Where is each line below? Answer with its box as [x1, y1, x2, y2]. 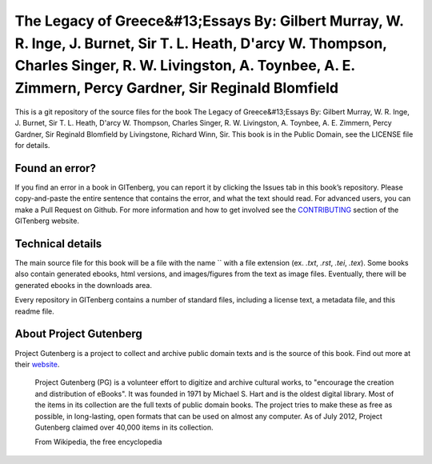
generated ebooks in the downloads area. [14, 280, 152, 290]
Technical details [14, 237, 102, 250]
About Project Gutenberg [14, 327, 143, 341]
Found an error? [14, 161, 96, 175]
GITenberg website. [14, 216, 80, 226]
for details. [14, 141, 50, 150]
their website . [14, 359, 60, 369]
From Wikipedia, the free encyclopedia [34, 437, 162, 447]
